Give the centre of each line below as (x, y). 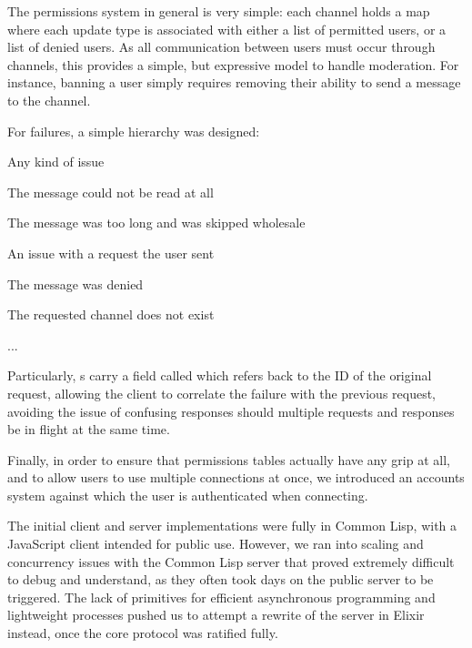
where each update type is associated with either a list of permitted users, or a (227, 29)
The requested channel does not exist (111, 314)
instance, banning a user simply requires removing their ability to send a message (234, 82)
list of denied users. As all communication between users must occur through (221, 47)
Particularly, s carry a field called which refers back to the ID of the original (220, 375)
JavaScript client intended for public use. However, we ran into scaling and (216, 544)
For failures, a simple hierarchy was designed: (134, 131)
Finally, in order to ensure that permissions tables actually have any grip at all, (229, 459)
